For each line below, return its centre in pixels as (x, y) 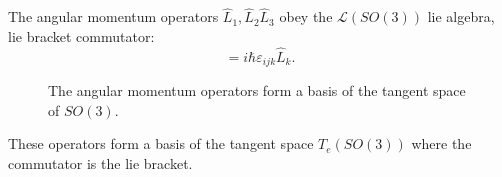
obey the (306, 16)
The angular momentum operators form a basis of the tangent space (257, 90)
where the (441, 143)
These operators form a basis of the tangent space (161, 143)
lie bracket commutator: (81, 35)
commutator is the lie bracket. (100, 162)
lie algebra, (461, 16)
